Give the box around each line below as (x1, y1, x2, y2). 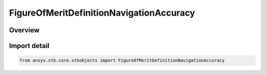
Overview (9, 26, 40, 34)
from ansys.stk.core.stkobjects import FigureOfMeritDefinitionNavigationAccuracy (19, 58, 225, 63)
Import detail (9, 42, 49, 50)
